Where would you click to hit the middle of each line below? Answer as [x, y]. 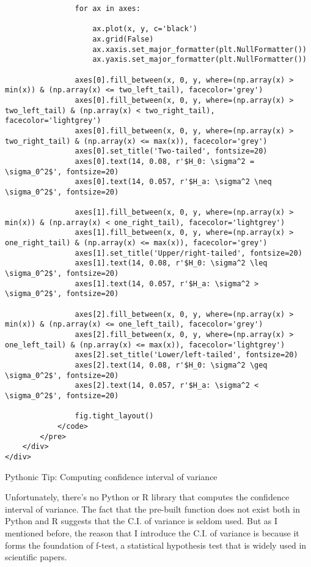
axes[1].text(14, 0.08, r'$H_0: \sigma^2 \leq [171, 263]
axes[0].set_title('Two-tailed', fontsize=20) [171, 151]
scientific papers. [36, 557]
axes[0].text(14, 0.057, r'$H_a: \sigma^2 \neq [173, 182]
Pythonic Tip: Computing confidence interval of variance [111, 476]
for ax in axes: [108, 9]
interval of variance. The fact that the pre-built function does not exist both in [152, 509]
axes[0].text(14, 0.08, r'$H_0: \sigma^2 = [165, 161]
